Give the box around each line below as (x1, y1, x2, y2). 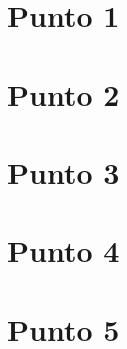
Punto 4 (7, 230, 120, 271)
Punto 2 (7, 73, 120, 114)
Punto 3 (7, 151, 120, 192)
